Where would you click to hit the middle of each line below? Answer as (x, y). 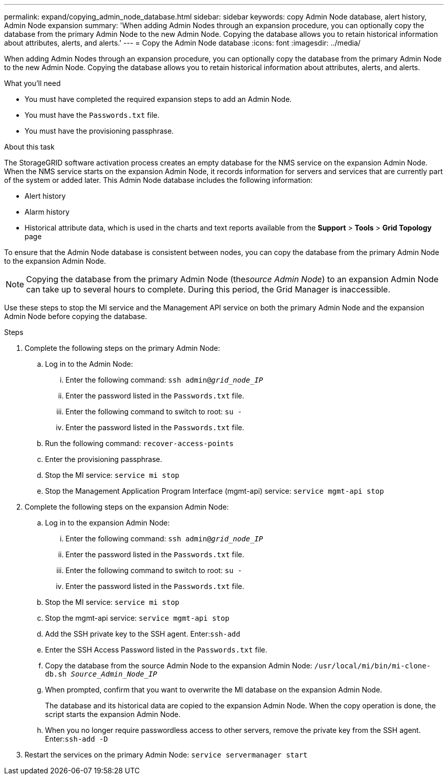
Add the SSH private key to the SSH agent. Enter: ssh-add (143, 634)
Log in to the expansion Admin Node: (107, 523)
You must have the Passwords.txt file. (92, 115)
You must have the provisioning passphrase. (99, 131)
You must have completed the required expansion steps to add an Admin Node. (158, 99)
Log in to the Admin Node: (89, 364)
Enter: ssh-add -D (76, 739)
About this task (29, 147)
